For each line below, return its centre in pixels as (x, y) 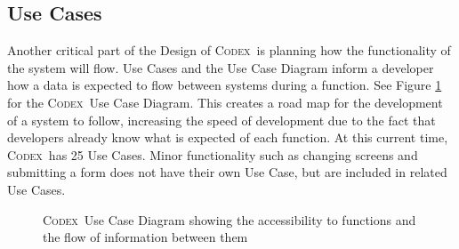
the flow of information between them (145, 237)
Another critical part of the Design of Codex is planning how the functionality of (229, 50)
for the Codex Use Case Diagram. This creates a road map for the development (225, 102)
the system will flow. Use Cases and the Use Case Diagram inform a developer (221, 67)
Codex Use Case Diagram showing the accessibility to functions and (229, 219)
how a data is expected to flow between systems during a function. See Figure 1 (225, 85)
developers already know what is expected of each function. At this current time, (228, 137)
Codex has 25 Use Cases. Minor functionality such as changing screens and (213, 154)
